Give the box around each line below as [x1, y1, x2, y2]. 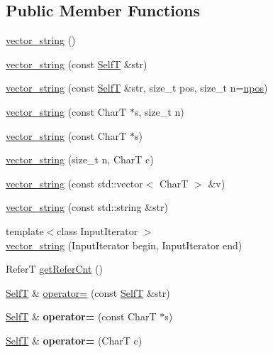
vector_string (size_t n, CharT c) [6, 152, 154, 167]
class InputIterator [57, 223, 138, 238]
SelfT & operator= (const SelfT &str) [6, 285, 170, 300]
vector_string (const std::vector [6, 175, 143, 190]
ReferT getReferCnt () [6, 261, 103, 276]
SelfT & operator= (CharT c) [6, 332, 143, 347]
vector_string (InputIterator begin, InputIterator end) [6, 237, 243, 252]
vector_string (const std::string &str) [6, 200, 168, 214]
